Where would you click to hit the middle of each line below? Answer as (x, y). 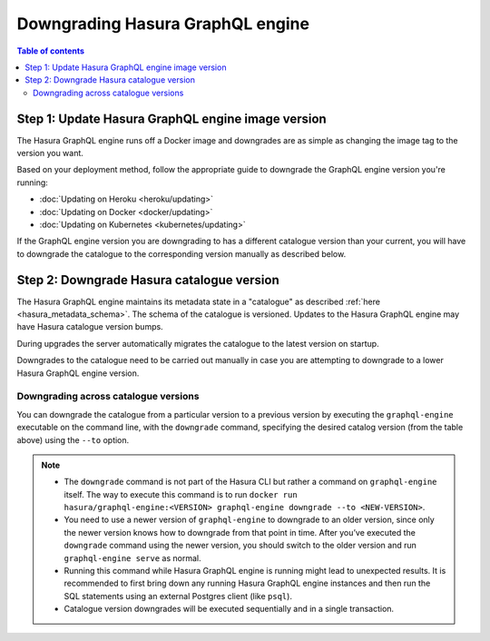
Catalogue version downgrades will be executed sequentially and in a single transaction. (229, 609)
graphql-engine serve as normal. (132, 557)
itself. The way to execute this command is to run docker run (181, 494)
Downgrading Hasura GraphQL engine (163, 24)
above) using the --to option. (73, 439)
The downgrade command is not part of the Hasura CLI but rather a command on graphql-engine (250, 482)
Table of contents (51, 51)
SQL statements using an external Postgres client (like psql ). (178, 596)
